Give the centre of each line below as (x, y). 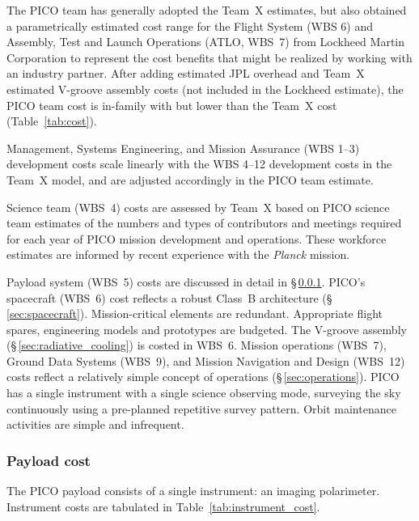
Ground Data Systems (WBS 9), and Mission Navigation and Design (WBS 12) (206, 360)
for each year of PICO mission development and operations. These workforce (197, 238)
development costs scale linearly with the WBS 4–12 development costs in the (199, 164)
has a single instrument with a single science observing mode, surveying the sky (204, 393)
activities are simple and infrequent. (95, 424)
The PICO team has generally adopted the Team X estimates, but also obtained (207, 10)
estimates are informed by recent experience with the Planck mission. (178, 254)
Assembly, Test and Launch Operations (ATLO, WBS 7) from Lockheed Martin (205, 42)
